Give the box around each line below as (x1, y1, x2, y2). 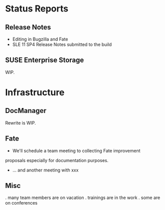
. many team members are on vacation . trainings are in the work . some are (5, 194, 161, 200)
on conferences (5, 200, 38, 206)
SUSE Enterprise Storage (5, 56, 84, 64)
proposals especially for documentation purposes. (5, 157, 109, 163)
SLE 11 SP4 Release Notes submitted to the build (12, 41, 112, 47)
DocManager (5, 106, 46, 115)
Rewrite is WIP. (5, 119, 36, 125)
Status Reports (5, 3, 69, 14)
